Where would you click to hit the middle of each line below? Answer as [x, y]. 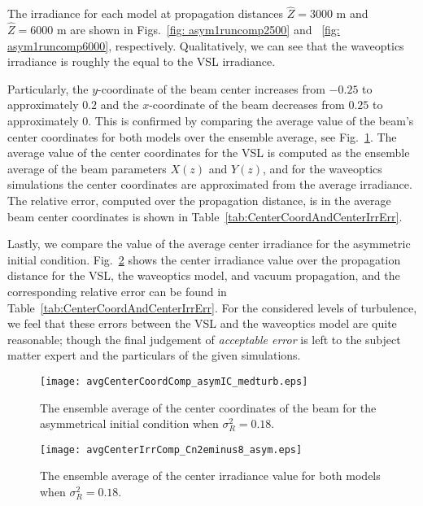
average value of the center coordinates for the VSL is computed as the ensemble [209, 153]
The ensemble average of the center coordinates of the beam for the [208, 407]
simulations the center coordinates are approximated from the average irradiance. [210, 184]
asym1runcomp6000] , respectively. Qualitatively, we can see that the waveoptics [206, 45]
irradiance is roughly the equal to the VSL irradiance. [142, 61]
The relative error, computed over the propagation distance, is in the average [199, 200]
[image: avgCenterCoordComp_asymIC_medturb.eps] [174, 381]
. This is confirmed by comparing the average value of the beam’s [251, 120]
